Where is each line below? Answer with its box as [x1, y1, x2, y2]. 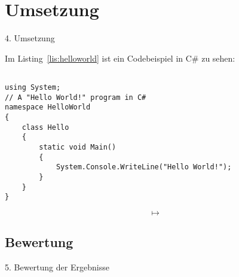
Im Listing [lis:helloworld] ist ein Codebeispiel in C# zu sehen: [5, 51, 235, 64]
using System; [5, 83, 61, 92]
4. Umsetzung [5, 32, 55, 44]
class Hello [22, 123, 69, 132]
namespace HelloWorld [5, 103, 91, 112]
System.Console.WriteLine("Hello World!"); [56, 163, 232, 172]
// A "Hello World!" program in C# [5, 93, 146, 102]
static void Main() [39, 142, 117, 151]
